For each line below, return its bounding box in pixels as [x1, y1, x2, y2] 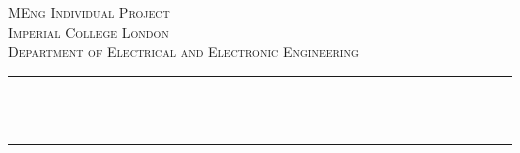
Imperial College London [8, 21, 169, 42]
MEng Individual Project [8, 2, 170, 22]
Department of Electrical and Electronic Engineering [8, 41, 359, 62]
